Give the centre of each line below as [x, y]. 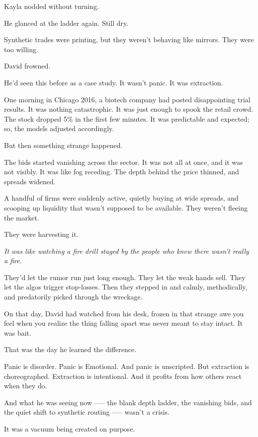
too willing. [21, 49]
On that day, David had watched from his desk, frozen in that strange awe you [124, 313]
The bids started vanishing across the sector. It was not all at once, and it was [124, 162]
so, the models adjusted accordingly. [59, 128]
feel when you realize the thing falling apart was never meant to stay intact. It [124, 323]
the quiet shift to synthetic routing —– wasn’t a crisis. [87, 412]
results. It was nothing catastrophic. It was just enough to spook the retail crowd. [129, 109]
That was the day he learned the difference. [70, 349]
